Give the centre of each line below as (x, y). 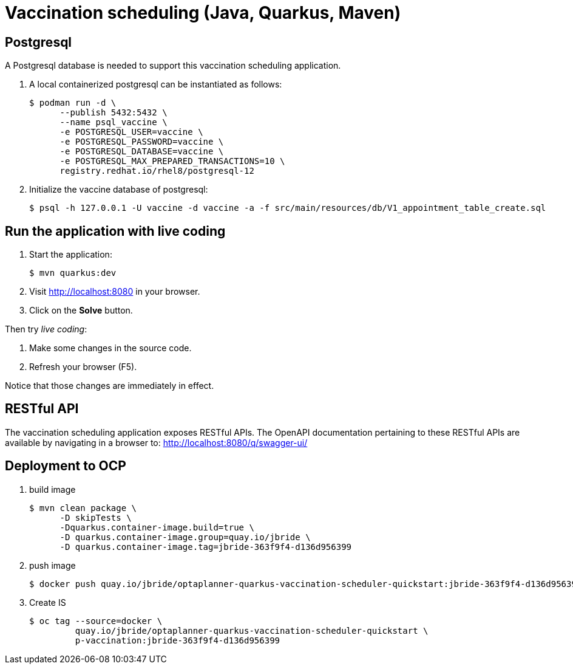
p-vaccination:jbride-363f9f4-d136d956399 (178, 640)
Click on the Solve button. (81, 310)
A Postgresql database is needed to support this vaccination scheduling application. (173, 66)
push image (53, 565)
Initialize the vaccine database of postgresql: (119, 190)
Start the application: (71, 255)
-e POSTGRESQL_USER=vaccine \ (131, 132)
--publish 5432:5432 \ (114, 113)
